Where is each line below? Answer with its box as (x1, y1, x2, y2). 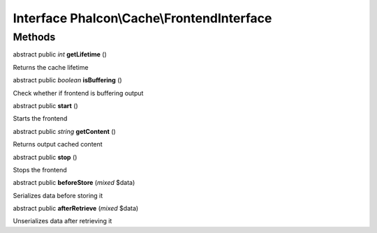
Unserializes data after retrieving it (13, 217, 112, 225)
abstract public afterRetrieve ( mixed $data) (13, 204, 139, 213)
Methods (13, 31, 56, 43)
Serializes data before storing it (13, 191, 103, 200)
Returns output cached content (13, 140, 103, 149)
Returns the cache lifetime (13, 63, 89, 71)
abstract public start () (13, 101, 78, 110)
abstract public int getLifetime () (13, 50, 108, 59)
